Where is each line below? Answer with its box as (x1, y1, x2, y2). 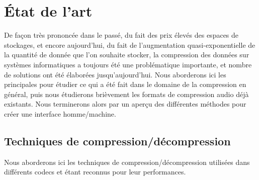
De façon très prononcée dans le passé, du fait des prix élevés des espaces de (4, 30, 239, 40)
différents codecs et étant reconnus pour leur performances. (4, 166, 186, 177)
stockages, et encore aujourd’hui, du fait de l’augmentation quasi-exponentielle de (4, 39, 255, 50)
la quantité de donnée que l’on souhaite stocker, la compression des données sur (4, 49, 249, 60)
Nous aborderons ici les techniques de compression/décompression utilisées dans (4, 156, 250, 167)
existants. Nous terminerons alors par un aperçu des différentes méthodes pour (4, 99, 246, 109)
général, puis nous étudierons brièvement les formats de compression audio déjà (4, 88, 249, 99)
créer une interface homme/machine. (4, 108, 116, 119)
